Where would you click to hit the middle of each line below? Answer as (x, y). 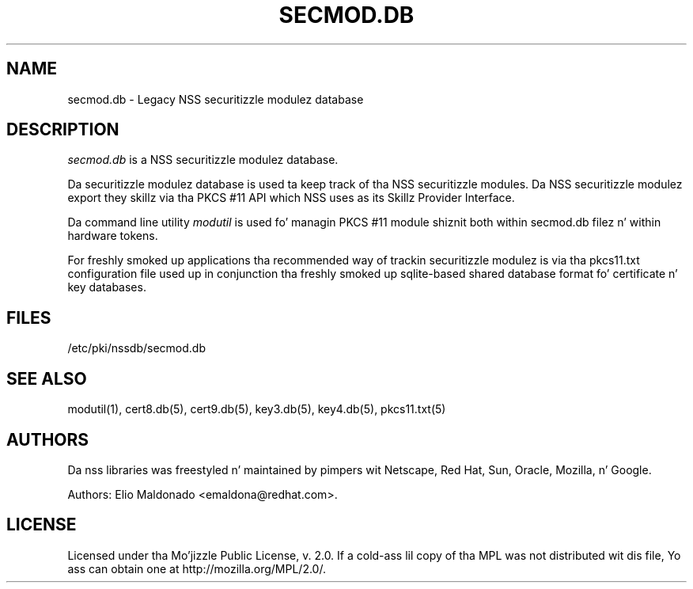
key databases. (107, 287)
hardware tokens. (113, 236)
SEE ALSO (47, 378)
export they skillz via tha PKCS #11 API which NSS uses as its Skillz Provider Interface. (291, 198)
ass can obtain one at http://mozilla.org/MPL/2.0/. (197, 568)
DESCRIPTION (63, 130)
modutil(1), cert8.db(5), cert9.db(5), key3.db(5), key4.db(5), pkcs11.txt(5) (257, 409)
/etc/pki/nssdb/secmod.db (136, 348)
